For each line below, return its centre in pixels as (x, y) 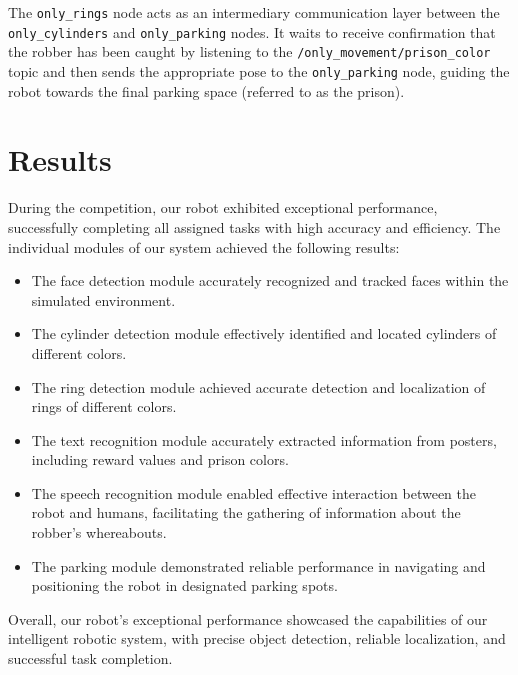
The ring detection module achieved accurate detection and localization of (258, 386)
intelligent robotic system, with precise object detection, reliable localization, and (257, 638)
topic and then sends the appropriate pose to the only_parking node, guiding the (259, 70)
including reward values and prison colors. (160, 459)
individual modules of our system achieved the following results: (204, 246)
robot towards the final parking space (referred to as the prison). (206, 90)
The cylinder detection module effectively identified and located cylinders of (264, 333)
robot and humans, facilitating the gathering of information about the (246, 512)
